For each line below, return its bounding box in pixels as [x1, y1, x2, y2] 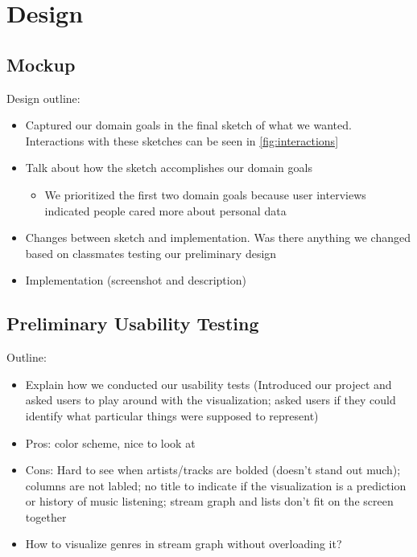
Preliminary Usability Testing [6, 311, 259, 336]
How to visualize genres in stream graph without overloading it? [25, 535, 342, 552]
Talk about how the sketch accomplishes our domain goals [25, 159, 312, 176]
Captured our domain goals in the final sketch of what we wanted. [25, 117, 352, 133]
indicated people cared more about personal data [44, 202, 287, 219]
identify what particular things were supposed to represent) [25, 407, 319, 424]
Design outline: [6, 89, 81, 106]
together [25, 508, 67, 525]
